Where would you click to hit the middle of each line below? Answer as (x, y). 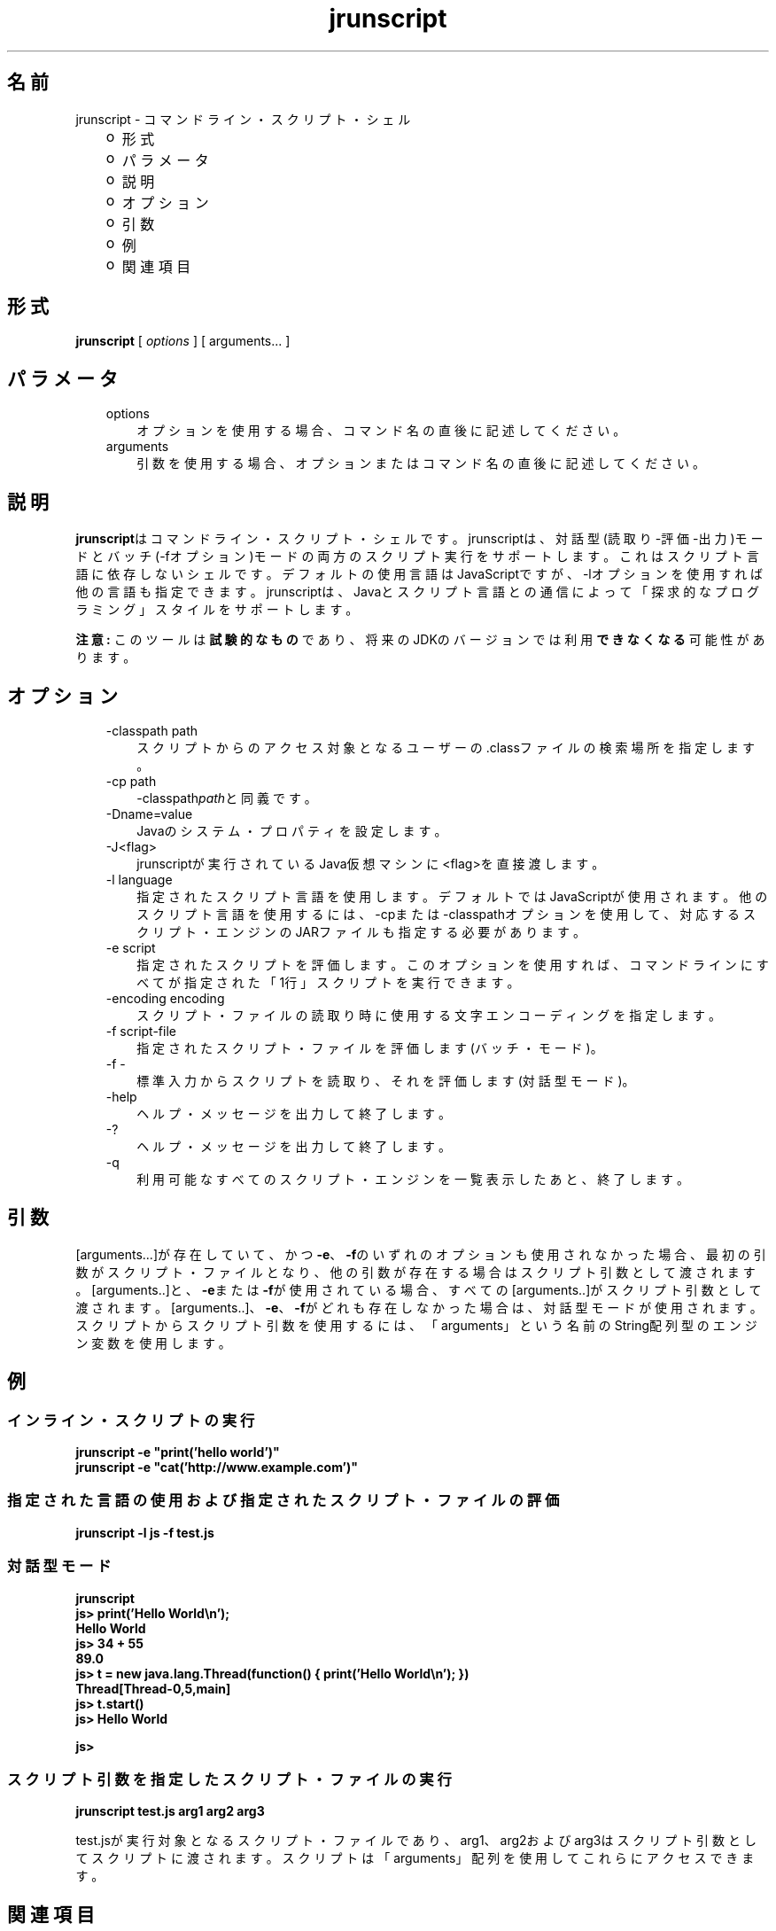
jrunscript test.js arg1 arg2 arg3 (170, 1811)
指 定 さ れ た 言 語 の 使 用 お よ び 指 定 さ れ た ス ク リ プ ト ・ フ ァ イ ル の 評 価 (283, 1501)
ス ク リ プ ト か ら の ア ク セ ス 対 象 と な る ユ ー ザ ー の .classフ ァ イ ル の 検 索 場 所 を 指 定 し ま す (446, 747)
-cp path (131, 781)
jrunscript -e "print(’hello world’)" (178, 1452)
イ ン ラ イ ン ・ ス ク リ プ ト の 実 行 (131, 1420)
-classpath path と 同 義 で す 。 (227, 798)
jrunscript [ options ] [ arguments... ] (183, 341)
